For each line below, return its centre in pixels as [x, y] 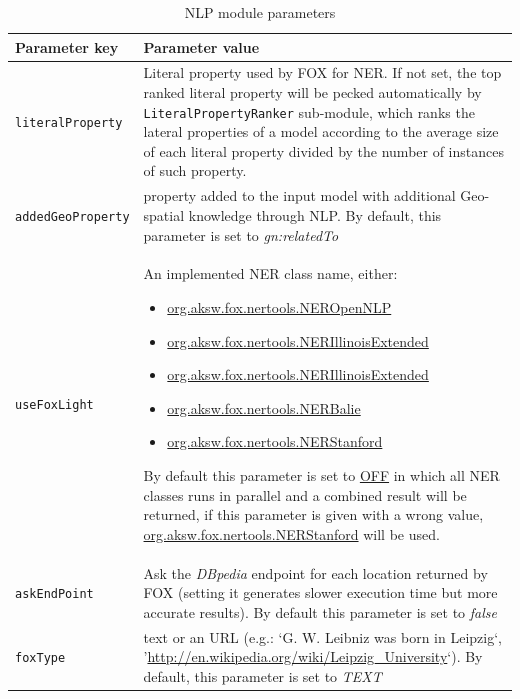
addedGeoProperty [72, 216]
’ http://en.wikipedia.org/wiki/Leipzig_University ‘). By [313, 656]
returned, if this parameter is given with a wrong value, [313, 514]
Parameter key [67, 46]
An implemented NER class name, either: [270, 273]
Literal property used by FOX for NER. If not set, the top [322, 72]
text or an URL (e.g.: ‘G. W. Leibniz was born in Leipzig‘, [322, 636]
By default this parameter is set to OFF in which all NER [321, 474]
